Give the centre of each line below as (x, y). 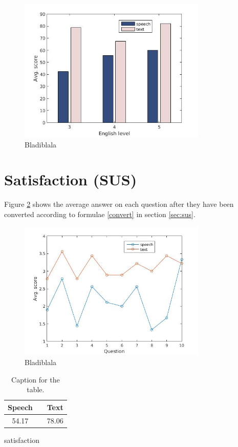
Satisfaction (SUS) (71, 179)
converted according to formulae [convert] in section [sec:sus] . (100, 214)
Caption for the (36, 379)
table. (36, 389)
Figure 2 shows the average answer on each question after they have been (119, 204)
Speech (20, 407)
